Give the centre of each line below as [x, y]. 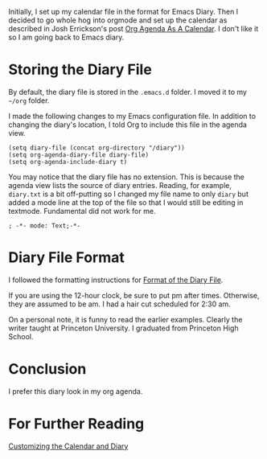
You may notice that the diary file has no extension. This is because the [127, 177]
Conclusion [47, 369]
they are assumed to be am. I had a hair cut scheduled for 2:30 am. [119, 304]
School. [21, 336]
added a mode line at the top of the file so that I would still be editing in [126, 202]
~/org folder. [29, 100]
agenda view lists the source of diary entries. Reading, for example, [120, 185]
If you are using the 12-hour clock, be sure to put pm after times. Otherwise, [134, 295]
